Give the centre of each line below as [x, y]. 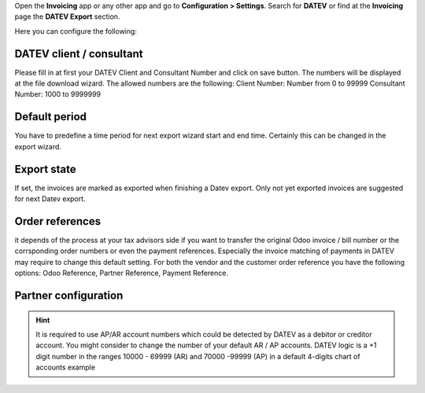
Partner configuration [69, 295]
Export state [45, 169]
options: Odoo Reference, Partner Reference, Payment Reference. [121, 273]
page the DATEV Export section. [67, 17]
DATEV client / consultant [79, 54]
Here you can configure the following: [76, 31]
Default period [50, 117]
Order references [58, 221]
